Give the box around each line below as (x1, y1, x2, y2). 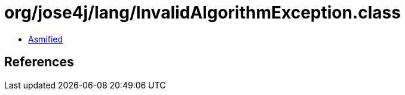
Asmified (28, 33, 63, 44)
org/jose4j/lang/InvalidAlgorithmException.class (4, 2, 401, 23)
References (4, 54, 74, 70)
